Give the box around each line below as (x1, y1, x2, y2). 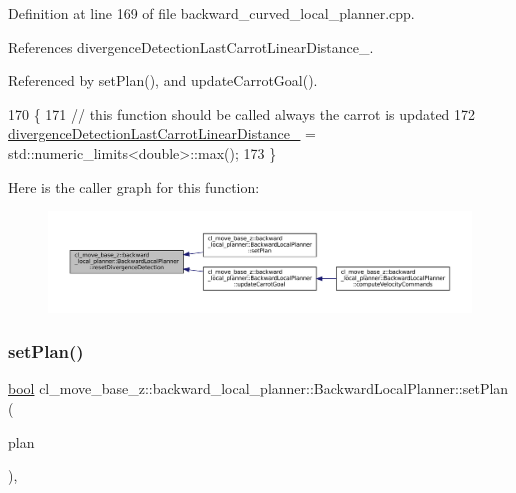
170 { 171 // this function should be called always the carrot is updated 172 (8, 103, 476, 124)
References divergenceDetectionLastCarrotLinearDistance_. (8, 36, 374, 57)
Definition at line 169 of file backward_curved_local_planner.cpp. (8, 3, 415, 23)
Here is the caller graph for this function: (8, 176, 260, 197)
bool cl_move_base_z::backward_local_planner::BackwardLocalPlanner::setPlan (8, 378, 509, 399)
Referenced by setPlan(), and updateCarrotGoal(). (8, 70, 318, 91)
